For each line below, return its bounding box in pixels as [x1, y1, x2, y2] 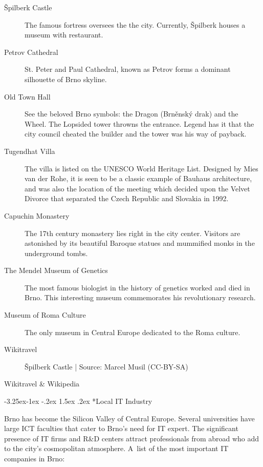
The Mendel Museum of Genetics [4, 265, 108, 276]
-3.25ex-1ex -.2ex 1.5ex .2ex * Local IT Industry [4, 396, 152, 406]
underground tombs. [25, 247, 88, 258]
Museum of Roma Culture [4, 309, 86, 320]
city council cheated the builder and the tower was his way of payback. [25, 128, 247, 139]
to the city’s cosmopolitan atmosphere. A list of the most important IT [4, 443, 229, 454]
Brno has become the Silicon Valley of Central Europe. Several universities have [4, 413, 255, 423]
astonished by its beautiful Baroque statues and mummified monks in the [25, 238, 255, 248]
